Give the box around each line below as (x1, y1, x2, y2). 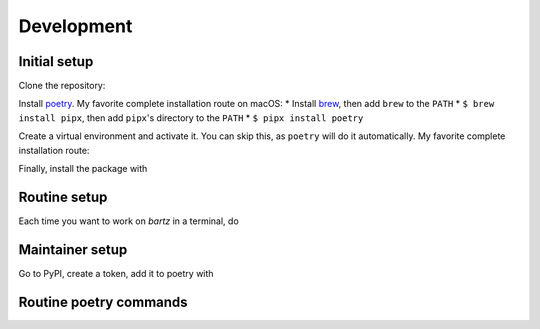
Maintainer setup (18, 241, 128, 258)
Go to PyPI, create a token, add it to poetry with (18, 267, 214, 279)
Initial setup (18, 53, 94, 70)
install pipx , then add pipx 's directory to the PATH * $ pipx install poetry (18, 111, 364, 124)
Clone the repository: (18, 80, 106, 92)
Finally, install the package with (18, 163, 148, 175)
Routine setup (18, 188, 108, 205)
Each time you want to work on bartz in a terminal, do (18, 215, 239, 227)
